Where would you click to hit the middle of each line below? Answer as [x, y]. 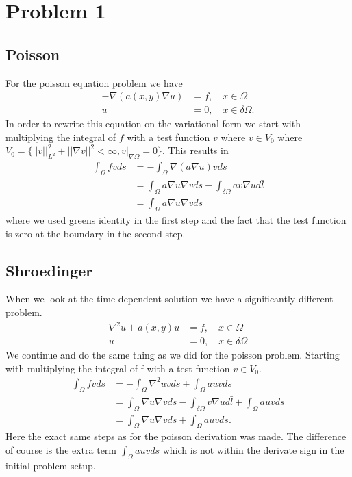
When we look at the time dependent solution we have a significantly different [169, 299]
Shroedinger [49, 270]
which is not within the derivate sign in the [253, 450]
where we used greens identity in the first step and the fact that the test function [176, 219]
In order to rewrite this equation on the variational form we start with [153, 124]
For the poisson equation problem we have [94, 82]
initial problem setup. [51, 465]
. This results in [196, 150]
